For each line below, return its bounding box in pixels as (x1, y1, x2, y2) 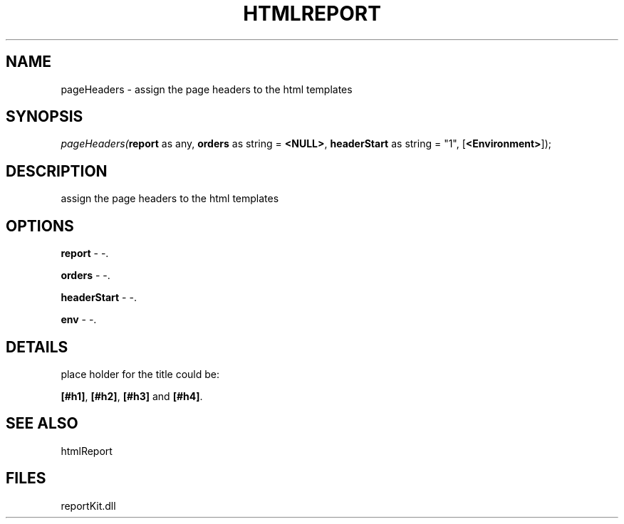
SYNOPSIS (6, 108, 83, 126)
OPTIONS (6, 216, 74, 235)
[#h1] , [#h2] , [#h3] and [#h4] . (61, 389, 203, 402)
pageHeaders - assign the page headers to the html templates (61, 83, 353, 95)
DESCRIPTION (6, 162, 108, 180)
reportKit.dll (61, 499, 116, 512)
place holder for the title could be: (61, 367, 220, 380)
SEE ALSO (6, 414, 78, 433)
